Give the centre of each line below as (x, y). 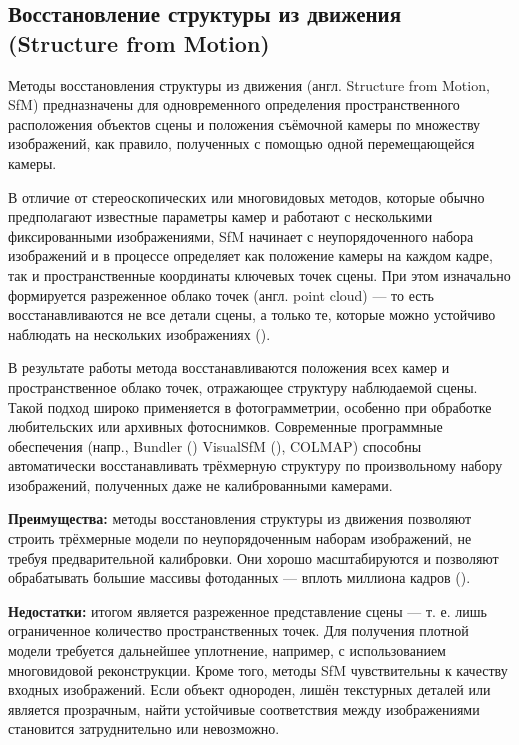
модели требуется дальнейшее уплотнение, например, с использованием (227, 650)
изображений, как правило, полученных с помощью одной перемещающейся (241, 143)
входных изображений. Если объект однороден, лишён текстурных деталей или (249, 689)
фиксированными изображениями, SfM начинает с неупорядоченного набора (241, 235)
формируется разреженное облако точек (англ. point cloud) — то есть (221, 294)
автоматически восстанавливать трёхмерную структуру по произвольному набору (255, 465)
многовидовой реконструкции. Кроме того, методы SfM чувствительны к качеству (258, 669)
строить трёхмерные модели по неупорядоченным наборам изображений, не (240, 538)
